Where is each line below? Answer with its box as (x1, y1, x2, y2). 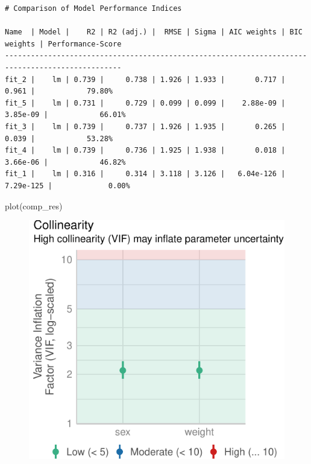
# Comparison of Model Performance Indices (5, 4, 182, 13)
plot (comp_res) (5, 199, 63, 212)
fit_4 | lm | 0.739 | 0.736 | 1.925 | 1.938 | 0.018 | (5, 146, 286, 155)
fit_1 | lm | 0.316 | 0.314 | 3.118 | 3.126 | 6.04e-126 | (5, 170, 286, 179)
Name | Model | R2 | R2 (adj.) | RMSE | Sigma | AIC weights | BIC (5, 28, 303, 37)
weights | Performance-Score (5, 39, 122, 48)
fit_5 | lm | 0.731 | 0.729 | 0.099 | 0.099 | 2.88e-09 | (5, 98, 286, 107)
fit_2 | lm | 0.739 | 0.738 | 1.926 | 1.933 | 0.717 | (5, 75, 286, 84)
